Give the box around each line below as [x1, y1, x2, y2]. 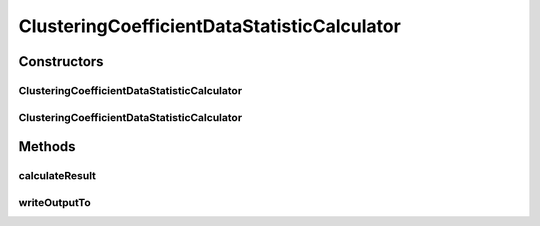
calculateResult [18, 169, 97, 183]
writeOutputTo [18, 195, 92, 209]
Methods [18, 138, 76, 155]
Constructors [18, 53, 104, 70]
